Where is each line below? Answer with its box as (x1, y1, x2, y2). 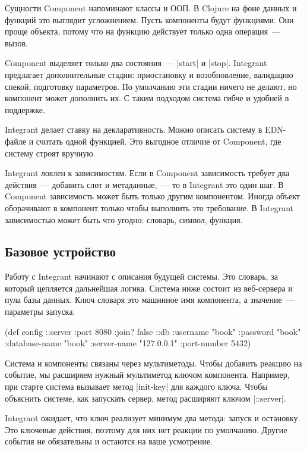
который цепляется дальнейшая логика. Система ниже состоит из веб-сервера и (5, 281, 293, 294)
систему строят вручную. (5, 146, 96, 159)
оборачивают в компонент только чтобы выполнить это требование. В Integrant (5, 201, 293, 214)
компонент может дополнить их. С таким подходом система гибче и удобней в (5, 92, 289, 104)
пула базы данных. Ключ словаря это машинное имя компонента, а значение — (5, 293, 295, 306)
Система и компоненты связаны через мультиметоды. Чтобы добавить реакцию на (5, 356, 302, 369)
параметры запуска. (5, 305, 75, 318)
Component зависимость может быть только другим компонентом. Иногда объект (5, 190, 300, 202)
